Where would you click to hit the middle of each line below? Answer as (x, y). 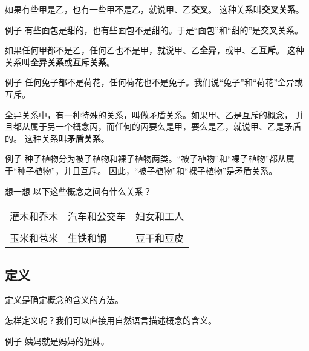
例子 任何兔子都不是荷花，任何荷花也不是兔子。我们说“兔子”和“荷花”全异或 (154, 82)
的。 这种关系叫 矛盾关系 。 (57, 138)
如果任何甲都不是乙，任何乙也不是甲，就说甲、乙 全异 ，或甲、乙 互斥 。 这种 (154, 50)
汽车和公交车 (97, 216)
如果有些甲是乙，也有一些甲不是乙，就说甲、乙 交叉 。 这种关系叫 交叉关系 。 (154, 9)
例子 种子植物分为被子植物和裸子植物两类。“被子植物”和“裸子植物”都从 (146, 159)
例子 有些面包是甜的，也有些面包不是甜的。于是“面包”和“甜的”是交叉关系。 (154, 29)
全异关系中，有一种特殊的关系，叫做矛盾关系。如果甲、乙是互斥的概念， (149, 114)
